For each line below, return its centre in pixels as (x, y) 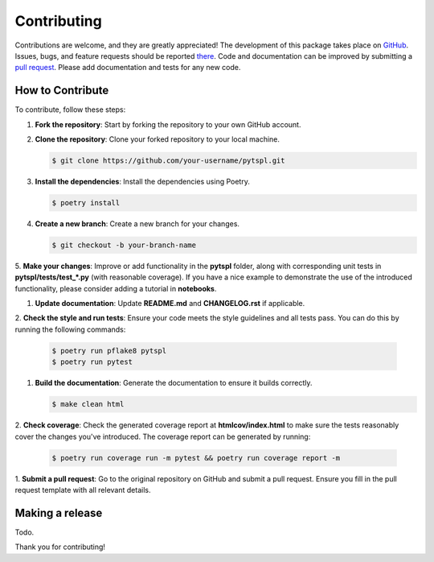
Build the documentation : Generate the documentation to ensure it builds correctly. (174, 383)
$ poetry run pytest (92, 362)
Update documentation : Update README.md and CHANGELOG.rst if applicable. (170, 304)
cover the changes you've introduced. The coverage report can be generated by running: (163, 436)
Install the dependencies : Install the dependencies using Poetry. (143, 181)
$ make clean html (88, 404)
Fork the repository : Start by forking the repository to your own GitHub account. (168, 124)
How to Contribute (62, 91)
